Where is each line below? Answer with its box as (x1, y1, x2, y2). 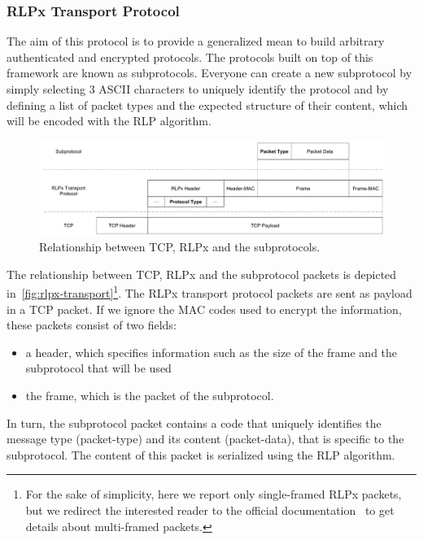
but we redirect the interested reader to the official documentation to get (25, 501, 395, 518)
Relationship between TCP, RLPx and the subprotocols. (39, 238, 321, 255)
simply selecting (7, 81, 85, 97)
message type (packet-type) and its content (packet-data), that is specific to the (7, 430, 404, 447)
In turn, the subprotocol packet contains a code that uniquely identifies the (7, 414, 382, 431)
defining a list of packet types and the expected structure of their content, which (7, 96, 408, 113)
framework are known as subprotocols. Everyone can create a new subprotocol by (7, 64, 412, 81)
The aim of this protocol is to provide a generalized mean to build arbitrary (7, 33, 385, 50)
